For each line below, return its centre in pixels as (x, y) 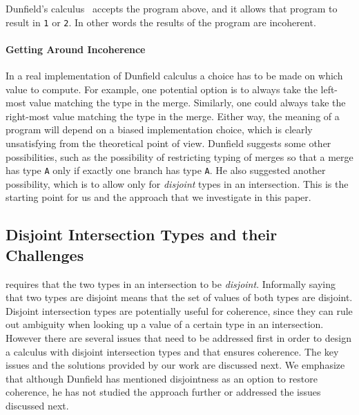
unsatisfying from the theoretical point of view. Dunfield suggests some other (168, 143)
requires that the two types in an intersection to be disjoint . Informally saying (171, 283)
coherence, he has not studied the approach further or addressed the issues (163, 392)
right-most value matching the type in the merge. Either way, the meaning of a (173, 116)
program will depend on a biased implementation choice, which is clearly (159, 129)
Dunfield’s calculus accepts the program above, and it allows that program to (172, 8)
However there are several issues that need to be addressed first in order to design (178, 338)
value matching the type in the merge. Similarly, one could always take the (187, 103)
